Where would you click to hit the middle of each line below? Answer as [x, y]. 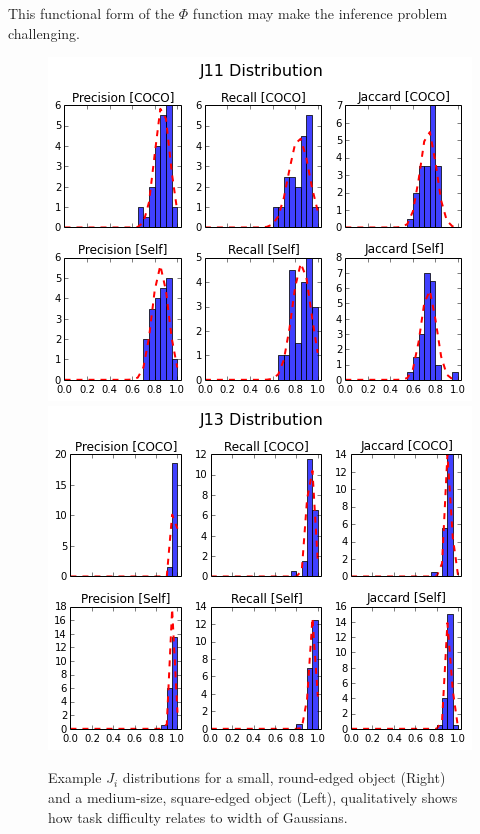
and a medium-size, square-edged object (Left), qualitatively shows [253, 796]
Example [75, 777]
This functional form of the [91, 13]
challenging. [44, 32]
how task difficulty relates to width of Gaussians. [198, 816]
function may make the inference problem [320, 13]
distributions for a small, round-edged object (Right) [284, 777]
